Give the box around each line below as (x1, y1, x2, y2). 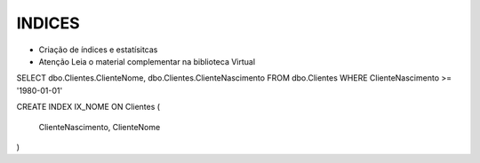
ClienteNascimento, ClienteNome (38, 121, 161, 132)
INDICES (16, 13, 80, 33)
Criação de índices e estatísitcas (38, 44, 158, 55)
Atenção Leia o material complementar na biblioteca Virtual (38, 56, 256, 66)
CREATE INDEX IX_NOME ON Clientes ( (16, 102, 160, 113)
